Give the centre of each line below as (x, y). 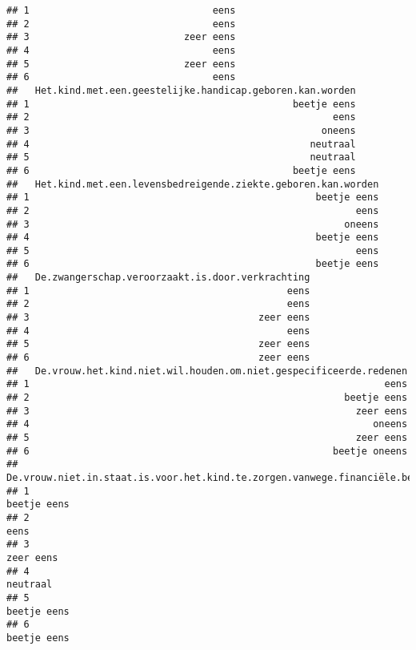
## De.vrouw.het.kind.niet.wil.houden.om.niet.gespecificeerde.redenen (207, 371)
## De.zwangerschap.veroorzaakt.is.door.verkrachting (158, 278)
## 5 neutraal (181, 157)
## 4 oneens (207, 424)
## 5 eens (193, 250)
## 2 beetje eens (207, 398)
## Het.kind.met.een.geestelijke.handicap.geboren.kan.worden (181, 90)
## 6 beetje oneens (207, 451)
